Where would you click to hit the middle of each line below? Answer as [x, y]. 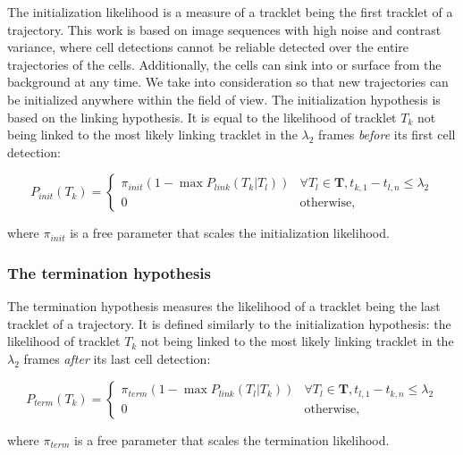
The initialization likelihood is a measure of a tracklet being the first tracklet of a [230, 12]
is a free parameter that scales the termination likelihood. [232, 439]
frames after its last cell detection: [117, 358]
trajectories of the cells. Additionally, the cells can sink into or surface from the [224, 64]
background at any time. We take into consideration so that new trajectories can [228, 82]
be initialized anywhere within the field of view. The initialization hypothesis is [224, 99]
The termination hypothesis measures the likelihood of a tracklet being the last [224, 306]
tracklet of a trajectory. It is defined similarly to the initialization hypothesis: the [229, 323]
